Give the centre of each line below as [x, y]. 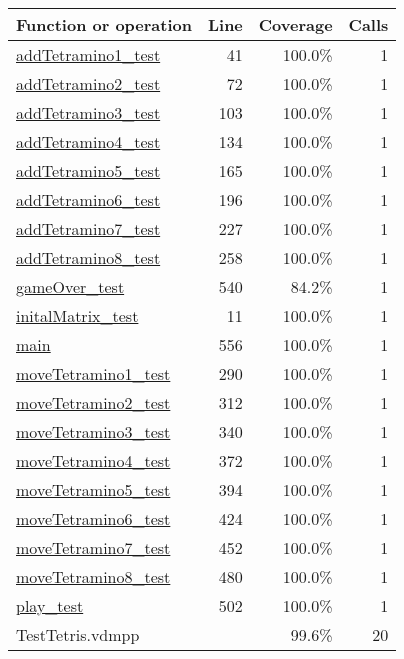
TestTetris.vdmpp [78, 634]
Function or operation [104, 24]
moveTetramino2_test [93, 402]
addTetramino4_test [88, 141]
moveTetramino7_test [93, 547]
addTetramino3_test [88, 112]
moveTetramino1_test [93, 373]
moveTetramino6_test [93, 518]
